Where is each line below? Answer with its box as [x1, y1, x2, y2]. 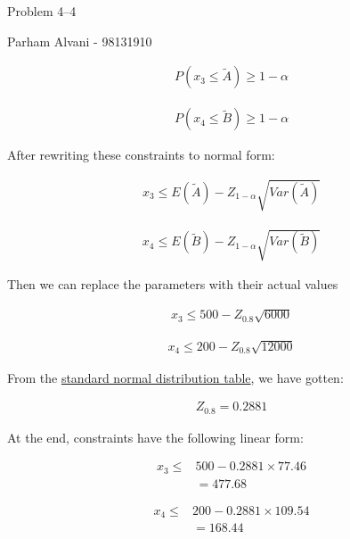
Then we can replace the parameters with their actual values [7, 275, 338, 293]
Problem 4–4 [7, 2, 77, 20]
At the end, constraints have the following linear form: [7, 427, 304, 446]
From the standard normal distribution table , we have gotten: [7, 368, 344, 386]
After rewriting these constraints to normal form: [7, 145, 275, 164]
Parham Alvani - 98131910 [7, 31, 152, 50]
